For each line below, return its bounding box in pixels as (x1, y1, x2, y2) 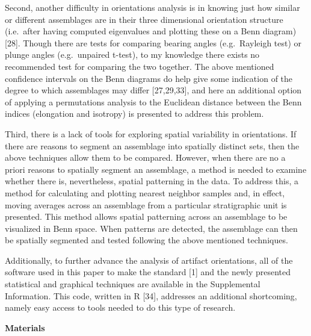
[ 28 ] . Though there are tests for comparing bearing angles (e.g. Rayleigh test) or (5, 36, 302, 49)
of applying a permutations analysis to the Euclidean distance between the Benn (5, 95, 302, 108)
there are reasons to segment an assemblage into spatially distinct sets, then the (5, 139, 300, 152)
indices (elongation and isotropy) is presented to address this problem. (5, 107, 264, 120)
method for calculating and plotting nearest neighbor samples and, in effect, (5, 186, 285, 199)
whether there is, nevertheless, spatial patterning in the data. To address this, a (5, 175, 299, 187)
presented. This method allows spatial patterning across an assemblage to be (5, 210, 288, 223)
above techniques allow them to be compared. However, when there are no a (5, 151, 286, 164)
